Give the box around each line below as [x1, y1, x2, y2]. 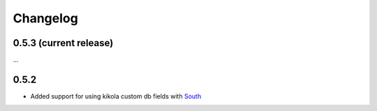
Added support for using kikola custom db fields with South [30, 91, 202, 101]
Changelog [13, 10, 78, 26]
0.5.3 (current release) [13, 37, 114, 49]
